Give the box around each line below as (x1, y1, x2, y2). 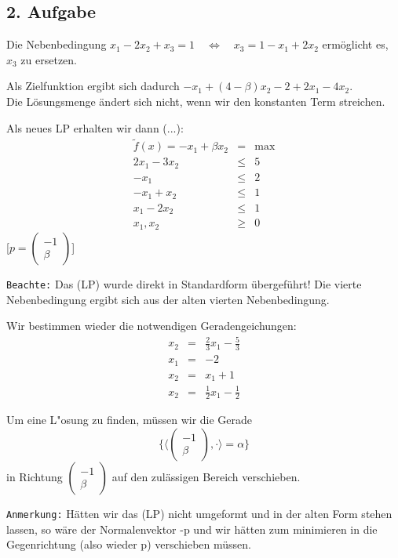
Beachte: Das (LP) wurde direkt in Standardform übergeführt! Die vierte (6, 275, 362, 292)
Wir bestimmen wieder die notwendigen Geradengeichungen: (6, 317, 297, 334)
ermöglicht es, (322, 36, 389, 53)
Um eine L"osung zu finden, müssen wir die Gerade (6, 411, 253, 428)
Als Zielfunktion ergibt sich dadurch (6, 78, 180, 94)
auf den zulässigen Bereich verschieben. (111, 469, 301, 484)
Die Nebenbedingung (6, 36, 107, 53)
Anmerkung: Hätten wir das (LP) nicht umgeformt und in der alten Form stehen (6, 505, 393, 521)
